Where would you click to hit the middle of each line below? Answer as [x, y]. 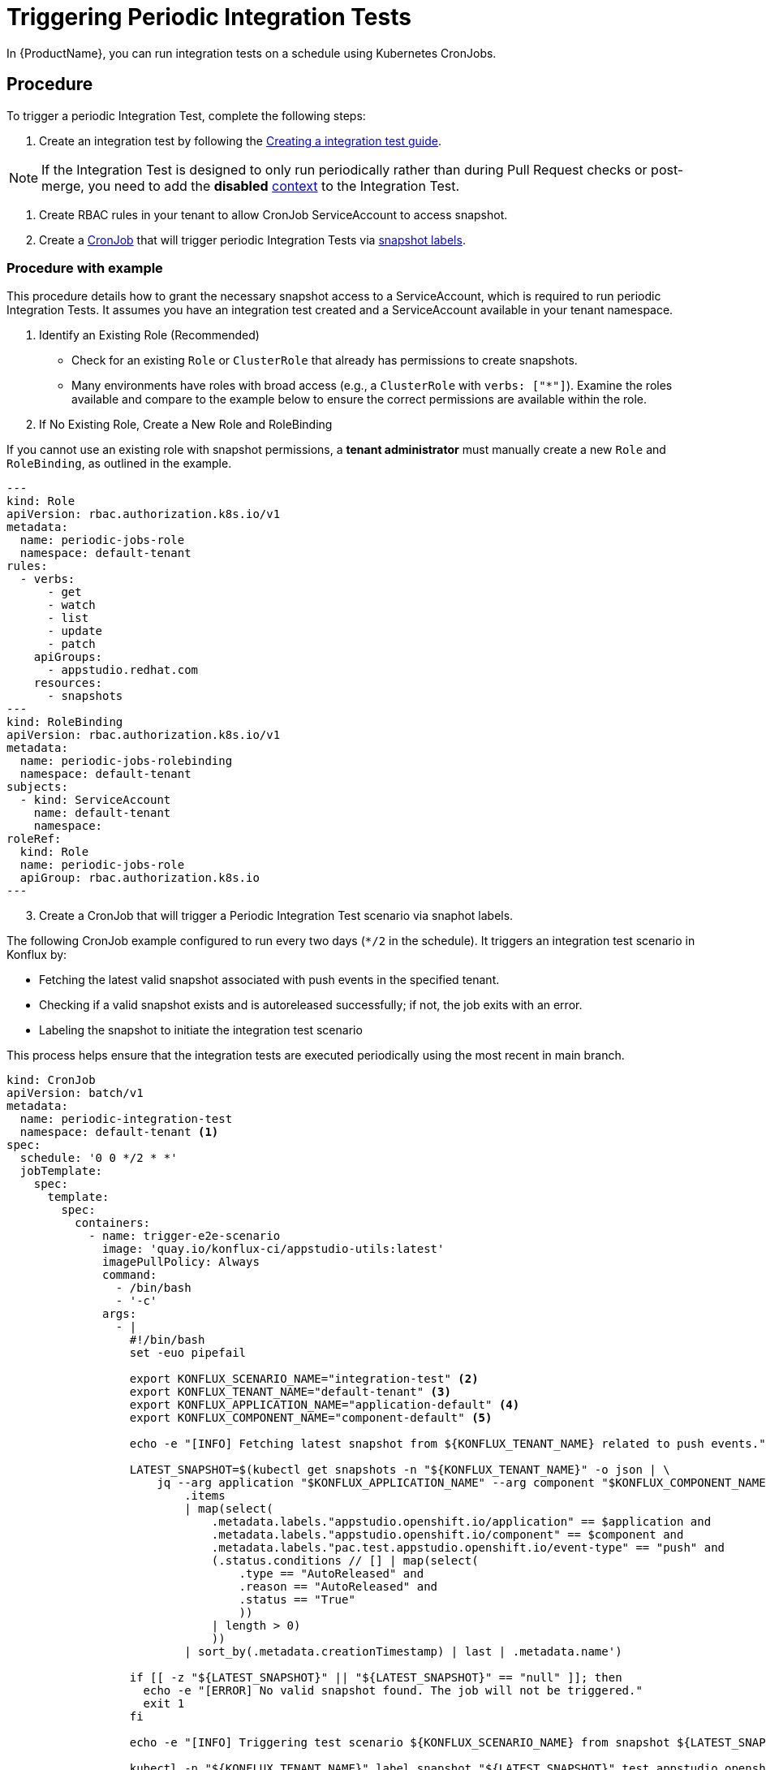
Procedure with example [85, 268]
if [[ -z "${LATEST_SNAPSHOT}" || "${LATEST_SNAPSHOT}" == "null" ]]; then [376, 1678]
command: [130, 1275]
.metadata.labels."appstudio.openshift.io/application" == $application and [461, 1522]
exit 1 [164, 1704]
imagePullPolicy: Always [181, 1262]
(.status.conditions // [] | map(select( [345, 1561]
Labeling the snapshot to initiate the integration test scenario [201, 1030]
